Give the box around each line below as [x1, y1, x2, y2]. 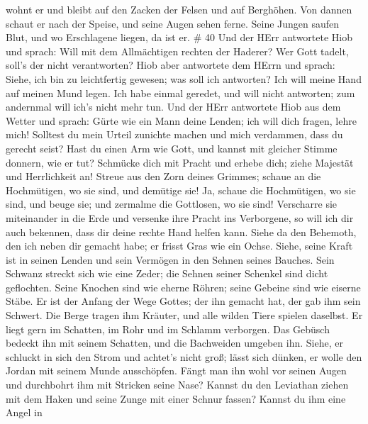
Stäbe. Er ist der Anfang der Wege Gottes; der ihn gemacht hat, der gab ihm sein [6, 294, 361, 308]
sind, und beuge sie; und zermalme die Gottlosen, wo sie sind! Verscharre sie [6, 196, 338, 211]
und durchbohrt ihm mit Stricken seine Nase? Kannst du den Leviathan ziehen [6, 377, 349, 392]
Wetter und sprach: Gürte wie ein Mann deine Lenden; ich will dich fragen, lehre [6, 113, 357, 128]
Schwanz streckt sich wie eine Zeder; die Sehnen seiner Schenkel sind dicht [6, 266, 328, 281]
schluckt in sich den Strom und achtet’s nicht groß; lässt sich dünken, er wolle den [6, 349, 362, 364]
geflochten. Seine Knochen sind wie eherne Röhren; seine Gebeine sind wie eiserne [6, 279, 361, 294]
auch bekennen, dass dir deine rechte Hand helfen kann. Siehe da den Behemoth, [6, 224, 357, 239]
